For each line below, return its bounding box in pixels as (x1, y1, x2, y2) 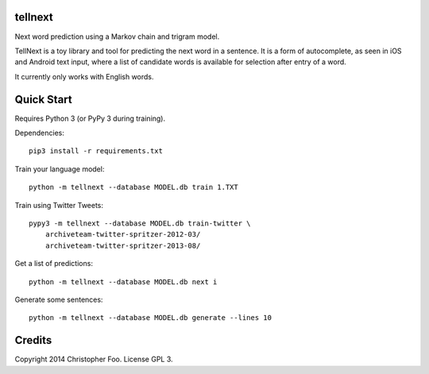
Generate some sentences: (14, 295, 103, 304)
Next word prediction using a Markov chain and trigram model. (14, 32, 220, 41)
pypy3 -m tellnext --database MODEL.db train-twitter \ (29, 218, 251, 228)
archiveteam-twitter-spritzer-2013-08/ (44, 241, 201, 250)
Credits (14, 334, 52, 347)
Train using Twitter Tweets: (14, 200, 103, 210)
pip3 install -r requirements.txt (29, 147, 163, 156)
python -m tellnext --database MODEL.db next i (29, 277, 218, 286)
